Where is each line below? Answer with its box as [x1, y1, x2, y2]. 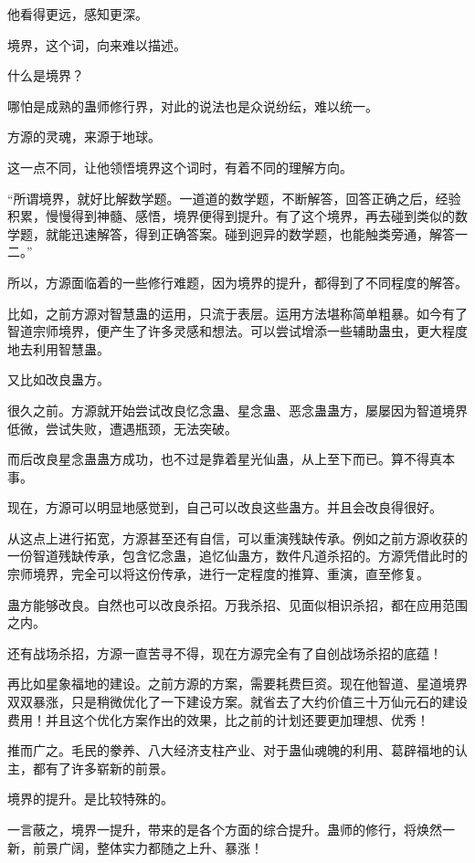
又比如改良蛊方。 [7, 370, 110, 389]
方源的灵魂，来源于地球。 [7, 127, 161, 146]
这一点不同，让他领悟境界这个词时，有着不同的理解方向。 [7, 157, 353, 176]
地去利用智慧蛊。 [7, 339, 110, 358]
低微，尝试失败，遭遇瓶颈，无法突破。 [7, 418, 237, 437]
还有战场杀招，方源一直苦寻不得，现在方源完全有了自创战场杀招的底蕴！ [7, 643, 442, 662]
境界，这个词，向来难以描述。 [7, 35, 186, 54]
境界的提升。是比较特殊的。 [7, 789, 174, 808]
